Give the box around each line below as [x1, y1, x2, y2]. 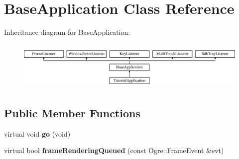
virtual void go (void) [4, 128, 71, 139]
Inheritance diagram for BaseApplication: [4, 27, 130, 37]
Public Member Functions [4, 105, 140, 120]
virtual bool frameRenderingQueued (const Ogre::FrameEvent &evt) [4, 145, 224, 156]
